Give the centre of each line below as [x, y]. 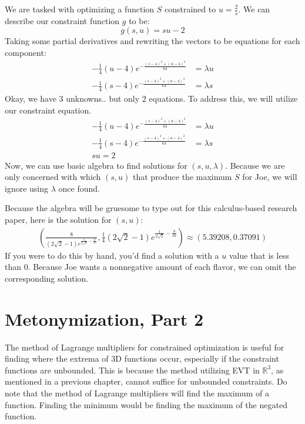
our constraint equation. [48, 110]
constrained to [190, 9]
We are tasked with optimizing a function [80, 9]
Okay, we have [31, 99]
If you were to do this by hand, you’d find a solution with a [112, 255]
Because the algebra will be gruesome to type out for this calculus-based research [151, 208]
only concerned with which [53, 177]
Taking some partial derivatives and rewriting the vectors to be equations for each [152, 41]
